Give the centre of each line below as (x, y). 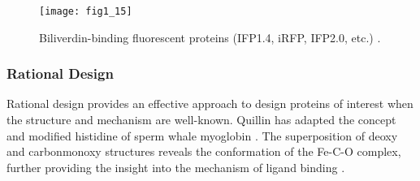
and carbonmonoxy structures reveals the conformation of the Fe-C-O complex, (204, 151)
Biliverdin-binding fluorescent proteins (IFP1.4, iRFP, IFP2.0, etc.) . (210, 37)
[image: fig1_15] (86, 11)
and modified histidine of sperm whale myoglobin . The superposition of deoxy (202, 135)
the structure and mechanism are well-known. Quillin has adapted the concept (201, 120)
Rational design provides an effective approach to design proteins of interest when (210, 103)
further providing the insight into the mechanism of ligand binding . (176, 167)
